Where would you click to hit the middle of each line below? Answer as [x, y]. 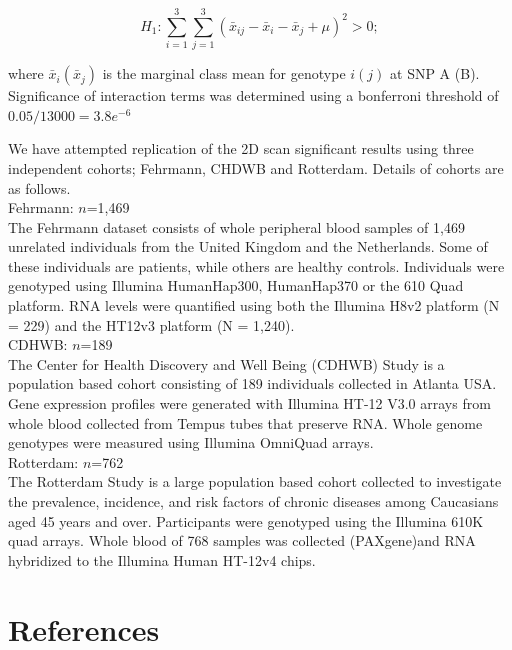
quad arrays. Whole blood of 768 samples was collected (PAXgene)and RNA [242, 540]
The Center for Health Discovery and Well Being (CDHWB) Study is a [226, 363]
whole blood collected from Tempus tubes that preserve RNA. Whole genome [245, 422]
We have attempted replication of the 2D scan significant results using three [241, 148]
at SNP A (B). [435, 73]
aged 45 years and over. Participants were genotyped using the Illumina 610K [246, 520]
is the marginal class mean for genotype [224, 73]
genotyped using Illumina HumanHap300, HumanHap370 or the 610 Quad [236, 285]
